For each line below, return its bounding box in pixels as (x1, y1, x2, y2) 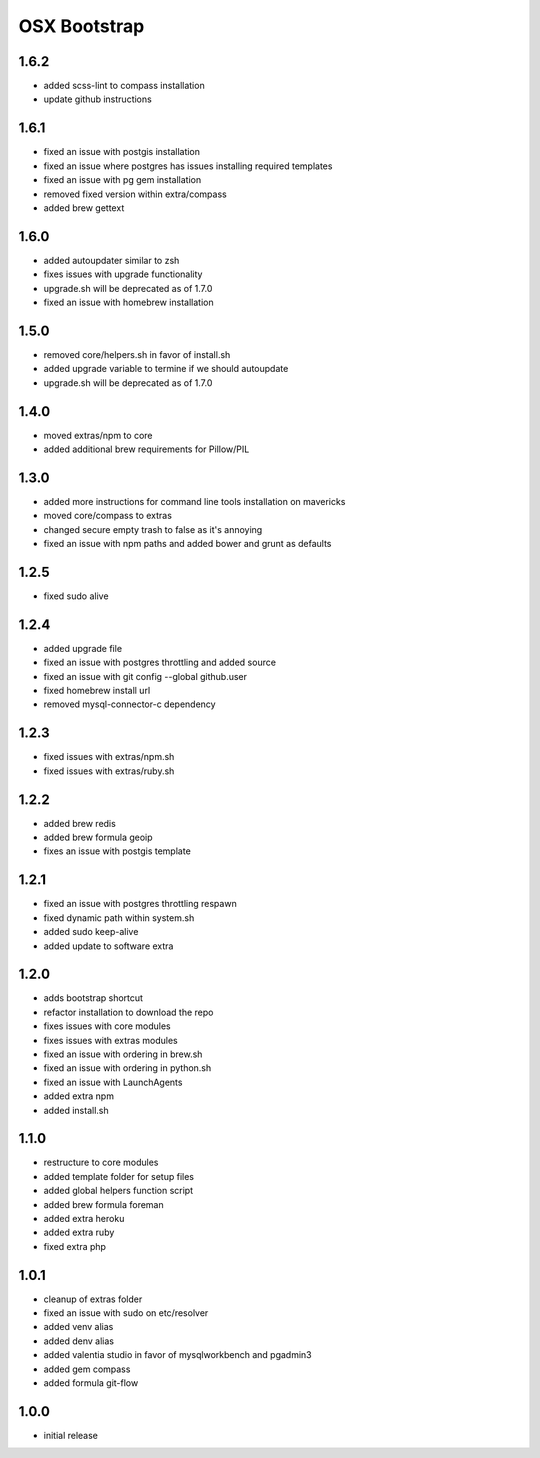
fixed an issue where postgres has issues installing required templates (43, 160, 333, 172)
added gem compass (43, 1363, 131, 1375)
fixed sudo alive (43, 590, 109, 602)
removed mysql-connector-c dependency (43, 698, 216, 710)
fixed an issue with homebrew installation (43, 296, 214, 308)
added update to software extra (43, 940, 174, 952)
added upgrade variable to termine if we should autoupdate (43, 363, 289, 375)
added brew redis (43, 817, 117, 829)
